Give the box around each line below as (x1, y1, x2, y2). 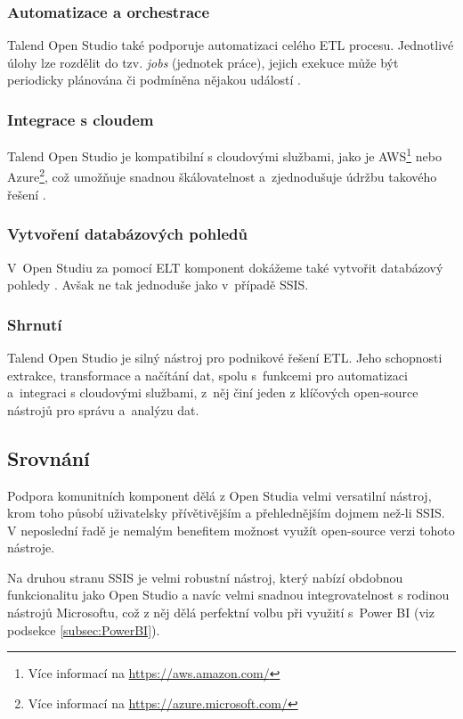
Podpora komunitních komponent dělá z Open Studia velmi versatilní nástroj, (7, 486, 432, 504)
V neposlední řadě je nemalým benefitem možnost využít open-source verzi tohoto (7, 520, 455, 539)
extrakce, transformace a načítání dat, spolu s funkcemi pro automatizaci (7, 365, 408, 384)
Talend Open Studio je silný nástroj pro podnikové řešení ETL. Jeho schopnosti (7, 347, 443, 366)
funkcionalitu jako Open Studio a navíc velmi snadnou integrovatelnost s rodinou (7, 585, 450, 604)
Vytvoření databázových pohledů (7, 223, 248, 245)
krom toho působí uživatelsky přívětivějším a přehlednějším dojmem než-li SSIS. (7, 503, 445, 522)
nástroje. (7, 538, 55, 557)
